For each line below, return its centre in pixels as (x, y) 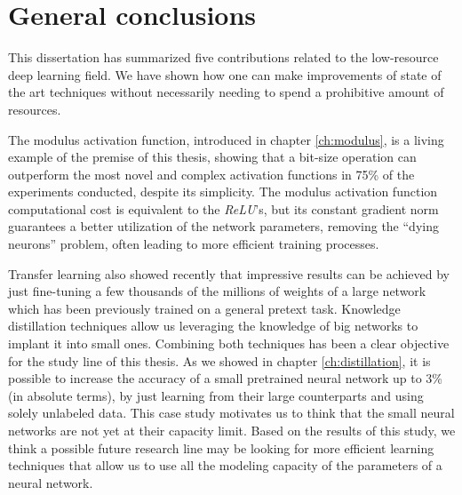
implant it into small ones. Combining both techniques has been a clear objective (229, 343)
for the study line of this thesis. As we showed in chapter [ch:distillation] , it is (219, 360)
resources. (35, 109)
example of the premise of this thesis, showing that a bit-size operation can (212, 157)
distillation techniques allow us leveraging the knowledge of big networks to (213, 326)
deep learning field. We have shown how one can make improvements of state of (225, 74)
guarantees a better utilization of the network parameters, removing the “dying (223, 226)
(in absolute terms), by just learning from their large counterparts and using (216, 395)
